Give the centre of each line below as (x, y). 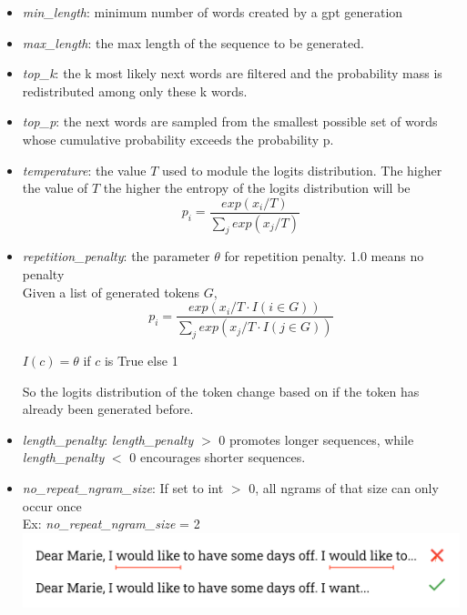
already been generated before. (108, 409)
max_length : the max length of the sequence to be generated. (193, 42)
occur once (52, 505)
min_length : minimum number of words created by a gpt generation (213, 12)
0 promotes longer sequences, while (316, 439)
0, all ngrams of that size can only (344, 487)
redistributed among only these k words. (135, 91)
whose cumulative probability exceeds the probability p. (178, 139)
